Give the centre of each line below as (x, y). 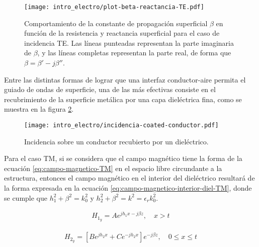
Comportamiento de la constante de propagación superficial (116, 23)
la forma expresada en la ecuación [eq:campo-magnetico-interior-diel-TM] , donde (128, 188)
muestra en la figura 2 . (39, 109)
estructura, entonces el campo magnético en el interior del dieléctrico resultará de (129, 178)
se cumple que (26, 197)
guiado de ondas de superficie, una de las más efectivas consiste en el (110, 89)
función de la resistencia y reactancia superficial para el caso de (122, 33)
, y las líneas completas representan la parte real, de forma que (134, 53)
